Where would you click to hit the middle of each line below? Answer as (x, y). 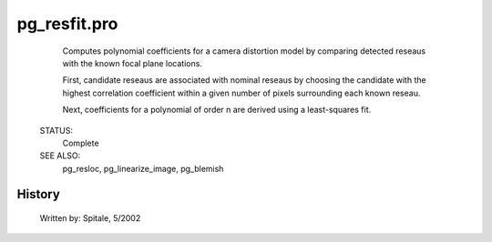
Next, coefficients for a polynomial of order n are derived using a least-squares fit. (217, 110)
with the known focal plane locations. (132, 63)
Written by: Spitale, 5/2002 (90, 218)
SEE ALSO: (60, 156)
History (39, 194)
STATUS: (56, 130)
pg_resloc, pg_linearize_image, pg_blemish (143, 168)
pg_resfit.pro (67, 24)
